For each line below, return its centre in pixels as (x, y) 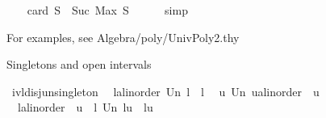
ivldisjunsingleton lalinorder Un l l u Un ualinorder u (165, 91)
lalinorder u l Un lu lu (85, 107)
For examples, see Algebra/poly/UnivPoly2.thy (123, 37)
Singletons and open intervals (79, 64)
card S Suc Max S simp (107, 10)
